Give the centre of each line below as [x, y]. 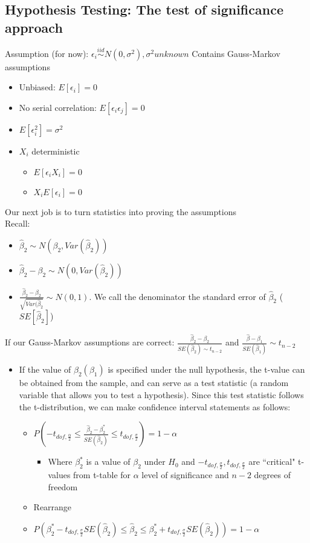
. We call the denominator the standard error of [177, 296]
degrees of [272, 475]
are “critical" [272, 461]
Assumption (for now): [47, 53]
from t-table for [102, 475]
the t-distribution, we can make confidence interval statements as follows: [155, 406]
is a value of [108, 461]
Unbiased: [37, 87]
